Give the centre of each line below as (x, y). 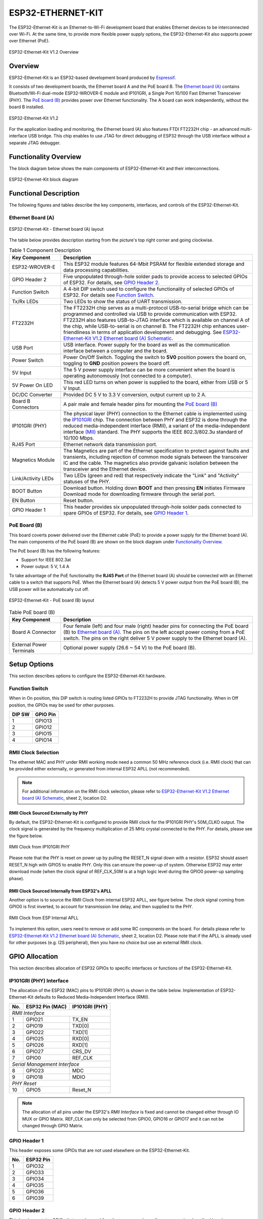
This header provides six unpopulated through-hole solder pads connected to (152, 507)
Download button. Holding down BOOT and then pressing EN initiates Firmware (154, 488)
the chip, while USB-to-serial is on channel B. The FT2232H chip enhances (150, 326)
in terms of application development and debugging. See (157, 333)
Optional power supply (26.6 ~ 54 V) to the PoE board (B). (130, 648)
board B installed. (27, 107)
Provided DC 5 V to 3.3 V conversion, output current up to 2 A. (135, 395)
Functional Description (44, 193)
